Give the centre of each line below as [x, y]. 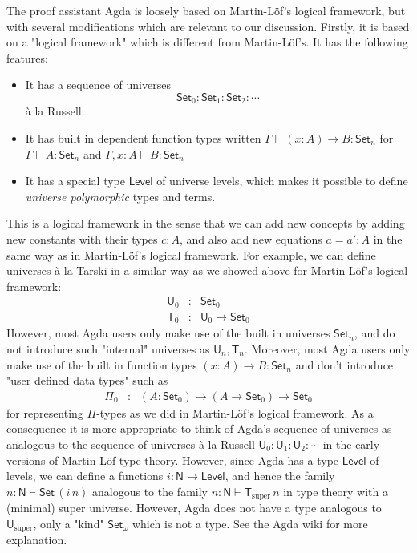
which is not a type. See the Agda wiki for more [250, 523]
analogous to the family [150, 491]
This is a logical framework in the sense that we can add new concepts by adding [206, 223]
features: [27, 57]
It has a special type [75, 181]
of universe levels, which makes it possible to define [282, 181]
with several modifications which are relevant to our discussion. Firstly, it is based [208, 26]
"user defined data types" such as [87, 380]
